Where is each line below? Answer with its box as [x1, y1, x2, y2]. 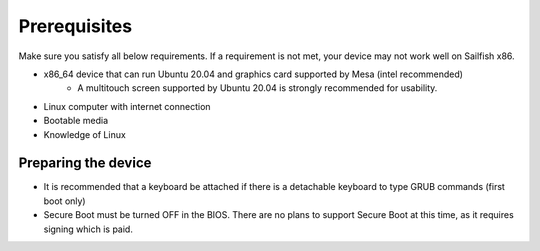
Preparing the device [18, 155, 152, 172]
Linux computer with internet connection [43, 100, 211, 112]
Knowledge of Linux [43, 128, 127, 140]
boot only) [43, 195, 86, 207]
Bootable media [43, 115, 109, 127]
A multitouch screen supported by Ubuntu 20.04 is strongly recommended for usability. [77, 82, 438, 94]
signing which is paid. [43, 223, 134, 235]
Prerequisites [18, 15, 133, 37]
